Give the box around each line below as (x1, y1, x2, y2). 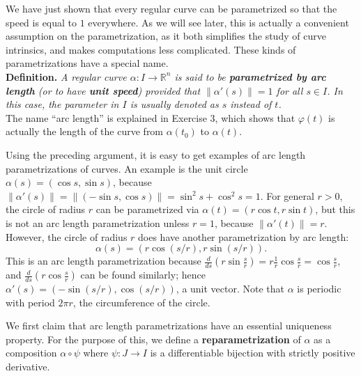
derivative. (6, 359, 50, 374)
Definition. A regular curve (6, 69, 127, 84)
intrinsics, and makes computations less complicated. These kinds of (6, 42, 296, 56)
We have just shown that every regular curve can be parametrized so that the (6, 1, 337, 15)
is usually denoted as (130, 97, 219, 111)
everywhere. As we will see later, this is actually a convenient (88, 15, 349, 29)
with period (6, 295, 55, 309)
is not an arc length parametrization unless (6, 215, 190, 230)
